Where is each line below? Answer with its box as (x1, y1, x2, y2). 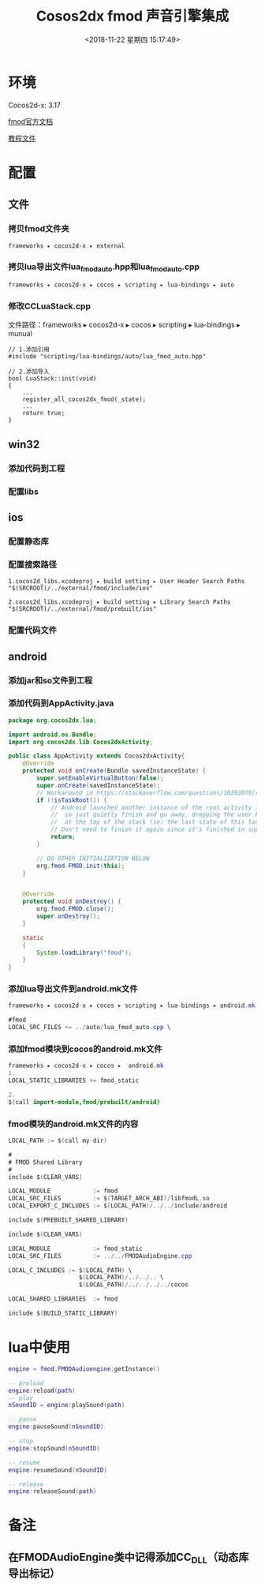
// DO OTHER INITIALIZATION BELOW (36, 854, 150, 863)
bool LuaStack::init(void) (8, 375, 97, 383)
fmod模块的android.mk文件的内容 (8, 1118, 139, 1129)
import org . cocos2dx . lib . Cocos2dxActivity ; (8, 738, 154, 746)
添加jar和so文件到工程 (8, 675, 93, 686)
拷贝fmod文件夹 (8, 223, 69, 234)
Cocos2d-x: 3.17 (8, 100, 62, 110)
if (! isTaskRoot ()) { (36, 796, 108, 804)
